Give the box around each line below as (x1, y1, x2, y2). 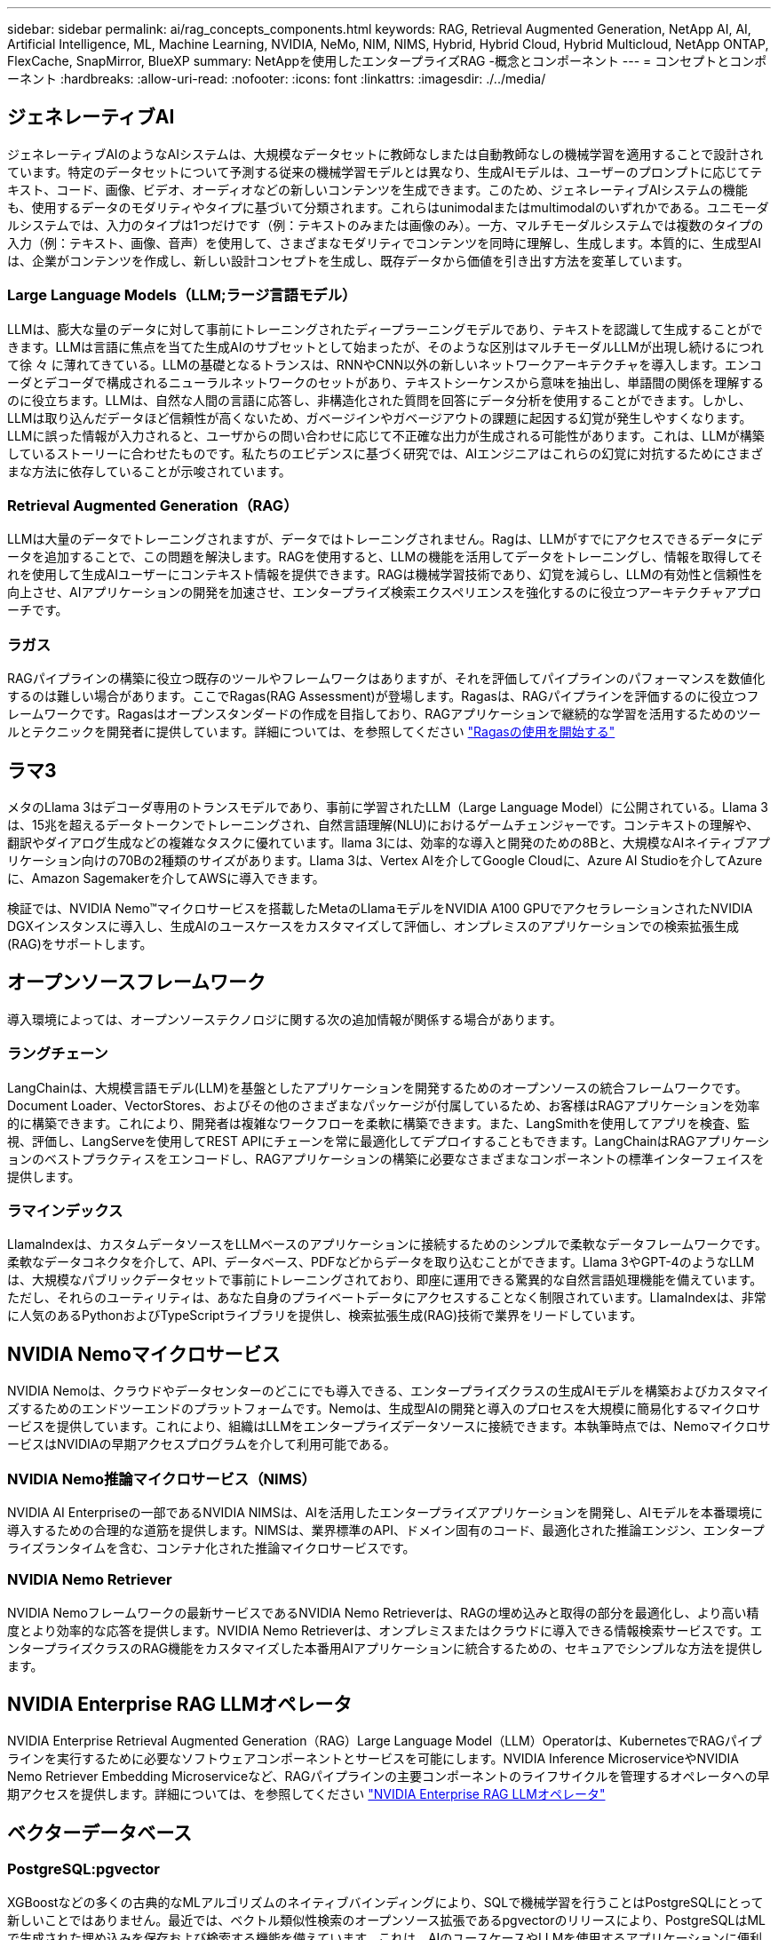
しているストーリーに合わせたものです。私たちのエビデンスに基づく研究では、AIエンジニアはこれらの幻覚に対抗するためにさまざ (7, 445, 764, 461)
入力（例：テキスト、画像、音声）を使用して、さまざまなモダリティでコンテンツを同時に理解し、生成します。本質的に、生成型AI (7, 235, 761, 250)
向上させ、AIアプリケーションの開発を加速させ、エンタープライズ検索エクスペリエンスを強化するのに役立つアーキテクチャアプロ (7, 584, 762, 600)
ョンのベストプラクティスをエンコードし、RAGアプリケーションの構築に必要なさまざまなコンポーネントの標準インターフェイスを (7, 1150, 765, 1166)
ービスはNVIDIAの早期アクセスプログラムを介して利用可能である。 (7, 1436, 396, 1452)
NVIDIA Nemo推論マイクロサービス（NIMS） (7, 1469, 316, 1488)
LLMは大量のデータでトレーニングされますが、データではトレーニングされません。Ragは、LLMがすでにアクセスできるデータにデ (7, 531, 763, 547)
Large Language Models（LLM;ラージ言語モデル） (7, 286, 357, 305)
